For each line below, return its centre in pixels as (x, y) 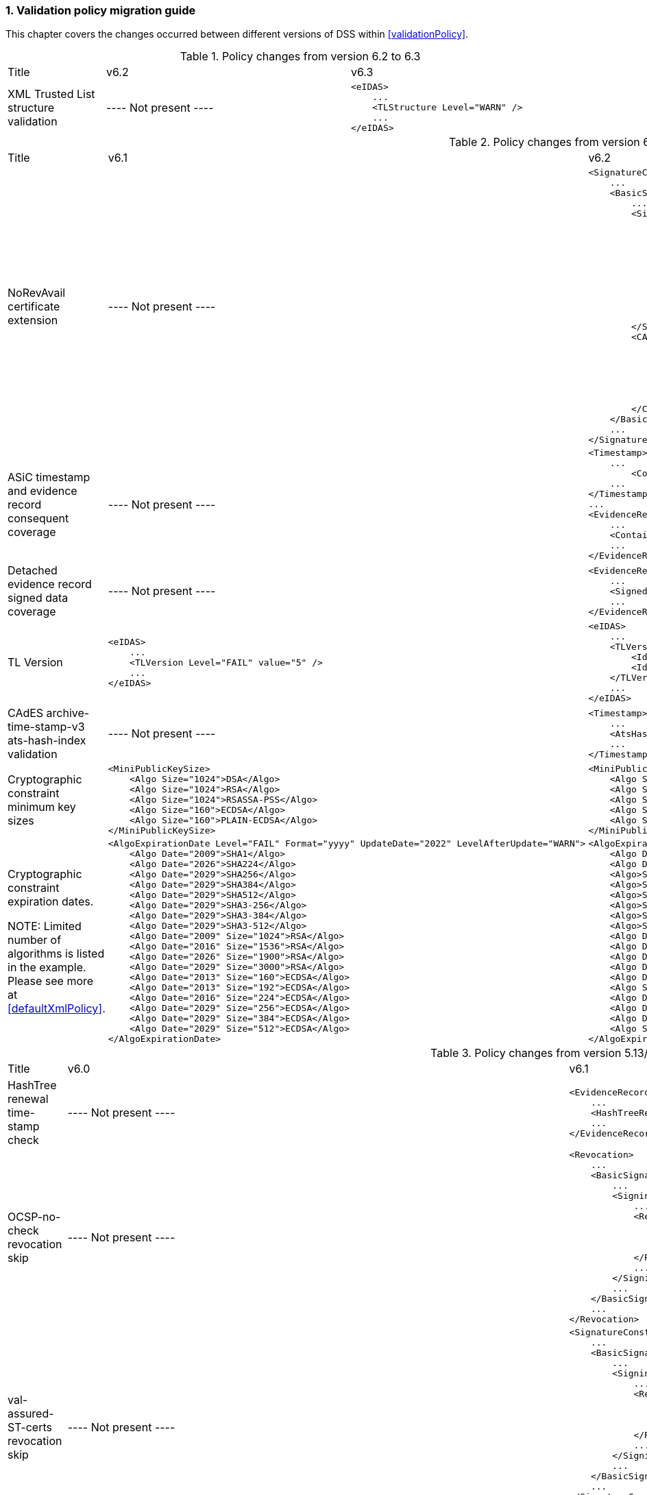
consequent (38, 518)
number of (35, 940)
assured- (31, 1413)
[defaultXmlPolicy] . (57, 1009)
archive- (68, 713)
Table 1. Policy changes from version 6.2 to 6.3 (300, 57)
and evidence (42, 490)
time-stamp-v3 (46, 727)
